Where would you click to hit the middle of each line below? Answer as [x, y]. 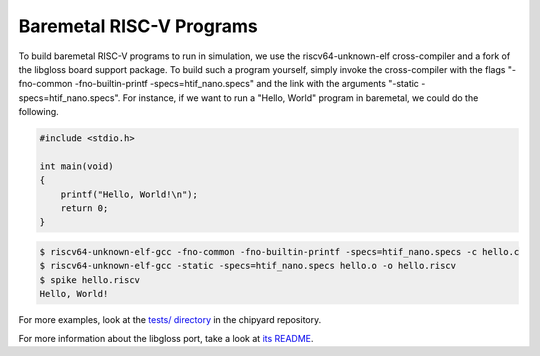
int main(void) [76, 166]
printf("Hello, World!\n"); [129, 194]
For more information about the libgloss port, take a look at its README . [166, 338]
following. [38, 112]
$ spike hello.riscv [89, 279]
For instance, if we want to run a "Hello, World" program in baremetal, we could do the [300, 97]
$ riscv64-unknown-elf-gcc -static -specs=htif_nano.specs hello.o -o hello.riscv [248, 266]
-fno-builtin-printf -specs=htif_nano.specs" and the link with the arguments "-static [247, 84]
